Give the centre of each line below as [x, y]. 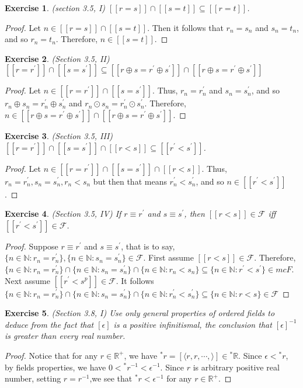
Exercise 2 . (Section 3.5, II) [57, 58]
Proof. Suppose [32, 246]
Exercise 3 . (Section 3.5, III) [59, 135]
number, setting [33, 378]
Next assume [27, 280]
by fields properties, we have [55, 367]
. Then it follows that [185, 27]
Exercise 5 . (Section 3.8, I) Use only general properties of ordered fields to [140, 313]
